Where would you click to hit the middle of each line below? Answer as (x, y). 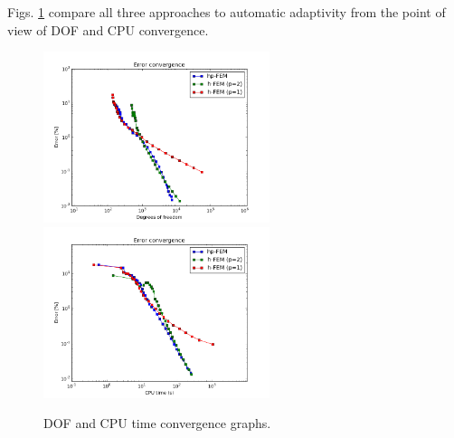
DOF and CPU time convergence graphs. (157, 423)
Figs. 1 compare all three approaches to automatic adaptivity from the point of (227, 12)
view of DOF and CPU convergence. (108, 29)
